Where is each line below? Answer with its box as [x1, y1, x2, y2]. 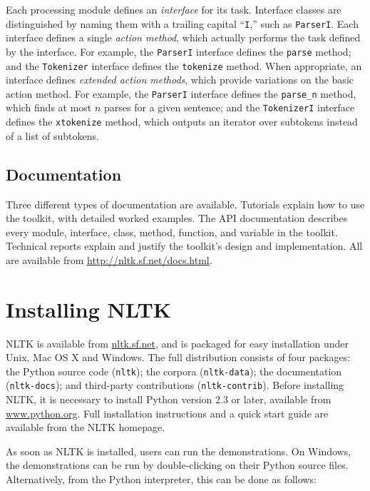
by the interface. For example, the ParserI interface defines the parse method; [6, 44, 351, 59]
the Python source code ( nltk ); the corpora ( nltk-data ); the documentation [6, 363, 342, 378]
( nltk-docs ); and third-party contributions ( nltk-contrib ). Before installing [6, 378, 344, 393]
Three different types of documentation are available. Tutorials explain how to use [6, 196, 365, 211]
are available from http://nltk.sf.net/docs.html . [6, 252, 212, 267]
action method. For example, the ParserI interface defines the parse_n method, [6, 86, 356, 101]
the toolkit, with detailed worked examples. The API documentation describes [6, 211, 348, 226]
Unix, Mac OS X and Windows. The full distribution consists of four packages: [6, 350, 351, 365]
